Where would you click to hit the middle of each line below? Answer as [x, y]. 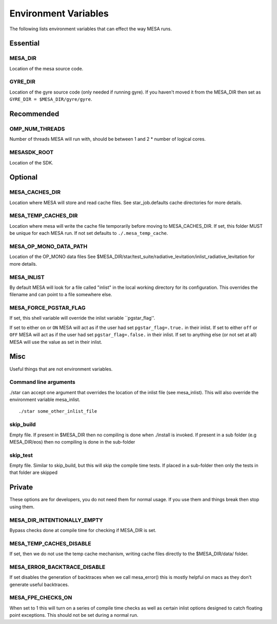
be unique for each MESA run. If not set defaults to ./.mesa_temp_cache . [89, 233]
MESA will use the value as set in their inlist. [56, 342]
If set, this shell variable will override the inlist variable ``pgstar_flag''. [82, 318]
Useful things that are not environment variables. [61, 369]
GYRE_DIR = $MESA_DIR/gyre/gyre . [51, 99]
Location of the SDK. [31, 162]
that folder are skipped [34, 472]
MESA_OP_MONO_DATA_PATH [48, 246]
